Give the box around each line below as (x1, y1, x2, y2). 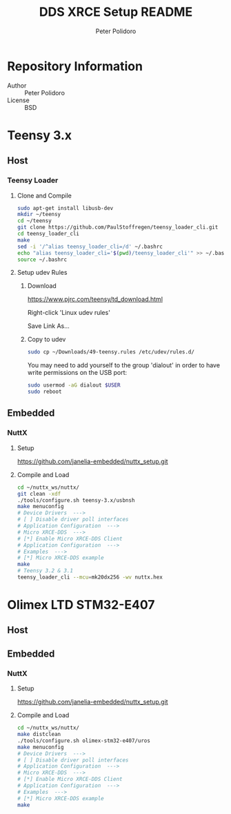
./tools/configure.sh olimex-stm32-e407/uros (17, 737, 150, 744)
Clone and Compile (17, 191, 72, 200)
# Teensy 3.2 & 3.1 (17, 568, 74, 574)
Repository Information (7, 58, 143, 74)
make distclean (17, 731, 61, 738)
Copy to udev (27, 336, 66, 344)
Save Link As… (27, 322, 70, 330)
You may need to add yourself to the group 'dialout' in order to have (27, 361, 221, 369)
